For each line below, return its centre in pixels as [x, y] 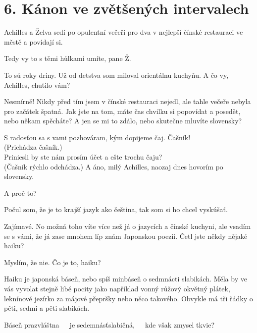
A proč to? [20, 193]
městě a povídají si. [33, 41]
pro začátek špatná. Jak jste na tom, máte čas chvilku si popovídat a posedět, [122, 111]
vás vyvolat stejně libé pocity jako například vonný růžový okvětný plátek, [117, 288]
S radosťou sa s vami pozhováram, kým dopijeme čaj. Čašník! [97, 137]
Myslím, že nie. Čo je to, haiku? [52, 262]
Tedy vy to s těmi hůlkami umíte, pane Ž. [68, 58]
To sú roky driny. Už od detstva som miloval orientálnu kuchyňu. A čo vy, [116, 75]
